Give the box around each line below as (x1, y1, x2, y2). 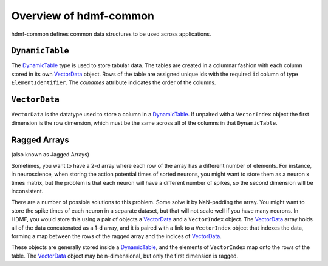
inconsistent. (11, 188, 44, 195)
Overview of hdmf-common (11, 9, 155, 22)
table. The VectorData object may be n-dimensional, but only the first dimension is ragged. (11, 252, 239, 259)
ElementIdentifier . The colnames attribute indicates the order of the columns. (11, 79, 216, 86)
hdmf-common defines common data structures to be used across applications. (11, 30, 211, 38)
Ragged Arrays (11, 135, 70, 145)
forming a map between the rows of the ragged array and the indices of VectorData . (11, 232, 222, 239)
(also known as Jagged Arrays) (11, 151, 90, 158)
